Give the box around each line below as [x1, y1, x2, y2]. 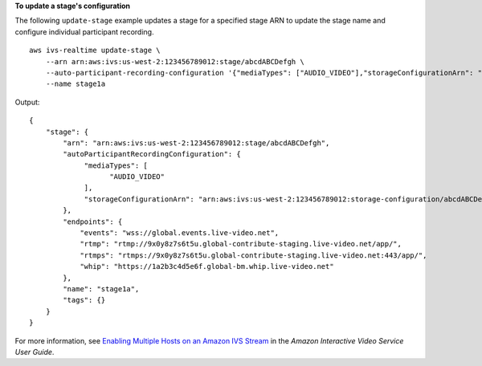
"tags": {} [63, 295, 106, 305]
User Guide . [14, 347, 55, 356]
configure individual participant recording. [14, 26, 154, 36]
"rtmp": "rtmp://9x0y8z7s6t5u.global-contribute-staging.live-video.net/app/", [80, 239, 402, 249]
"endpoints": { [63, 217, 123, 226]
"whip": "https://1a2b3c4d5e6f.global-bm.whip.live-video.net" [80, 262, 334, 271]
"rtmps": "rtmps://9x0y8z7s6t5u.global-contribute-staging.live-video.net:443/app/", [80, 250, 427, 260]
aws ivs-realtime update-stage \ [29, 46, 161, 55]
